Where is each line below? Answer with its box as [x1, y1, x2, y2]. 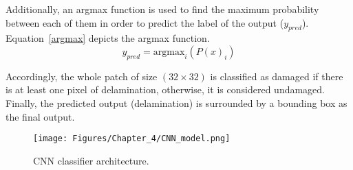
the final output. [6, 109, 75, 123]
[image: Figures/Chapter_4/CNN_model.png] [33, 134, 231, 144]
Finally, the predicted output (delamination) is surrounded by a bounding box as [6, 95, 347, 110]
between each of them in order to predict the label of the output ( [6, 15, 284, 29]
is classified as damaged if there [210, 69, 343, 83]
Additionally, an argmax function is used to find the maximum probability [6, 2, 319, 16]
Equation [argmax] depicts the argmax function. [6, 31, 210, 45]
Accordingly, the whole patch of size [6, 69, 158, 83]
